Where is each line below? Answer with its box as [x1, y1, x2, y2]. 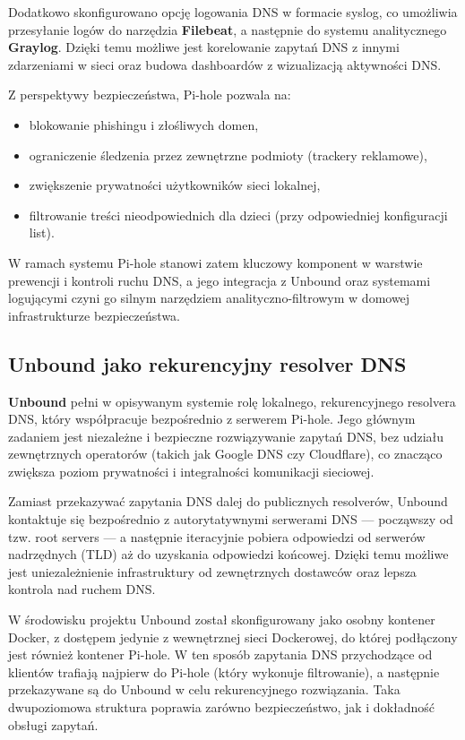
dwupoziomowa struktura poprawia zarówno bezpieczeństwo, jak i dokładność [8, 698, 435, 717]
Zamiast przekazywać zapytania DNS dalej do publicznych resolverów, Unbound [8, 492, 448, 511]
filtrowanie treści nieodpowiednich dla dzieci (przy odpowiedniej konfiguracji [29, 205, 448, 224]
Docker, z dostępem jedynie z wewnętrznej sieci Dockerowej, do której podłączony [8, 627, 458, 646]
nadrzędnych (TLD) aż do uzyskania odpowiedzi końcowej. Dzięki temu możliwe [8, 545, 449, 564]
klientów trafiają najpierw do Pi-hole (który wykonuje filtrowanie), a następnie [8, 662, 440, 681]
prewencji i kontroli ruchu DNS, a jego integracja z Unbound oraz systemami [8, 271, 431, 289]
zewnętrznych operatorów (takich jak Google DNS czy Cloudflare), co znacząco [8, 444, 443, 463]
